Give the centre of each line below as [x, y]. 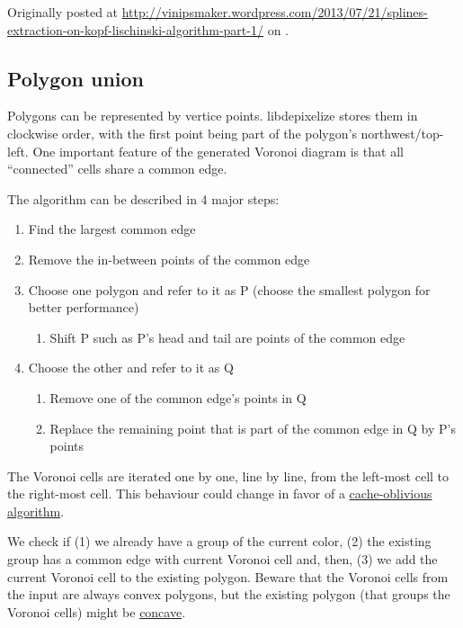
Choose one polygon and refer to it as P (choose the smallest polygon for [229, 289]
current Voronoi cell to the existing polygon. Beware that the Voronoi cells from [228, 576]
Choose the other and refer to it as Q [131, 368]
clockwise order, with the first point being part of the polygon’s [182, 133]
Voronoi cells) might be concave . [97, 611]
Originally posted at [63, 12]
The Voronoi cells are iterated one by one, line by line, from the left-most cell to [228, 475]
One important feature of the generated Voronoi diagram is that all [218, 151]
